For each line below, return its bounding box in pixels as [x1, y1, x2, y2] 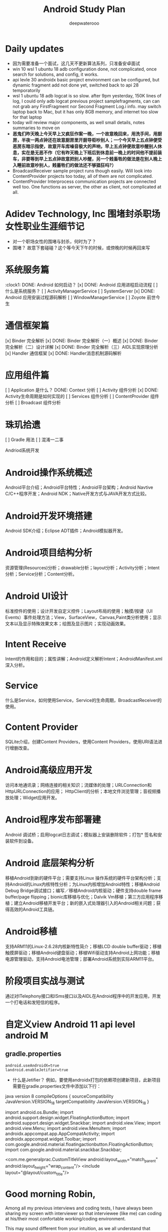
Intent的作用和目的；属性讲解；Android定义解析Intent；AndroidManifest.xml [5, 656, 163, 662]
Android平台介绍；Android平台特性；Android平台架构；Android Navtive [5, 484, 153, 490]
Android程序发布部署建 [5, 814, 101, 826]
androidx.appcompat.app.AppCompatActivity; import [5, 1131, 115, 1137]
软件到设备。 [9, 838, 36, 844]
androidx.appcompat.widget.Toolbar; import [5, 1136, 96, 1142]
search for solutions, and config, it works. [12, 71, 99, 77]
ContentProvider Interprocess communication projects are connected [12, 178, 156, 184]
